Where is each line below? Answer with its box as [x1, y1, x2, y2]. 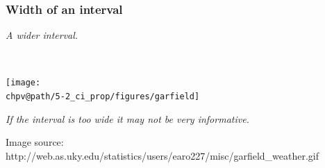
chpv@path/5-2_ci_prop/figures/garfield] [6, 92, 200, 102]
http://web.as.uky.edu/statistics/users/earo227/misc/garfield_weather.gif [6, 148, 319, 162]
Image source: [6, 135, 64, 149]
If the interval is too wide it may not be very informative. [6, 111, 249, 126]
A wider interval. [6, 28, 78, 42]
